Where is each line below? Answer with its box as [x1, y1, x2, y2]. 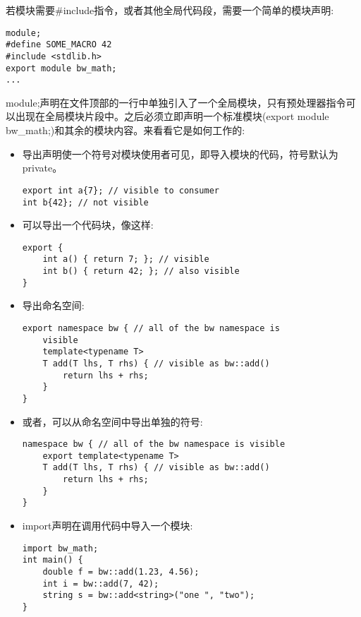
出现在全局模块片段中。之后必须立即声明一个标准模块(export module [15, 109, 329, 124]
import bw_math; [22, 543, 99, 553]
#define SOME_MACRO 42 [6, 40, 112, 50]
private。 [22, 160, 63, 175]
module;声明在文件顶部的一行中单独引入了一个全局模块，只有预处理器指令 [6, 95, 346, 109]
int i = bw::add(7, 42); [42, 578, 159, 589]
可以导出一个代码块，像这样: [22, 217, 154, 232]
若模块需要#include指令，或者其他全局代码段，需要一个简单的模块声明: [6, 3, 334, 17]
